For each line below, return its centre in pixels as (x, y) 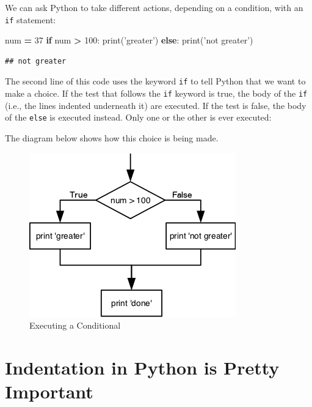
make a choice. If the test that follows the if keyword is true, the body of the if (156, 93)
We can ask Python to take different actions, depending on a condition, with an (154, 7)
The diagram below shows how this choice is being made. (112, 138)
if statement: (31, 19)
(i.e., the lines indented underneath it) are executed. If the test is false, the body (156, 105)
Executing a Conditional (75, 325)
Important (49, 391)
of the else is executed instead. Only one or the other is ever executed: (138, 117)
